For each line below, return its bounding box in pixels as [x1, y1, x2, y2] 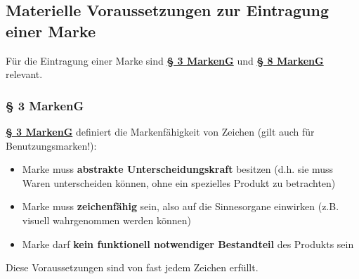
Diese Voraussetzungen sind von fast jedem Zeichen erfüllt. [6, 260, 259, 275]
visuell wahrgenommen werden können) [22, 212, 191, 227]
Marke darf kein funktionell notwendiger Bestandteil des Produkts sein [22, 236, 354, 251]
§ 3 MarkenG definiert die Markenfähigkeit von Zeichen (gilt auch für [6, 124, 315, 138]
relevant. [6, 67, 43, 82]
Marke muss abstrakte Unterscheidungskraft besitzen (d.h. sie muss [22, 162, 334, 176]
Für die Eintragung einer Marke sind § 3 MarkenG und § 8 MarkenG [6, 53, 324, 67]
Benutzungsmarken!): [6, 138, 97, 153]
